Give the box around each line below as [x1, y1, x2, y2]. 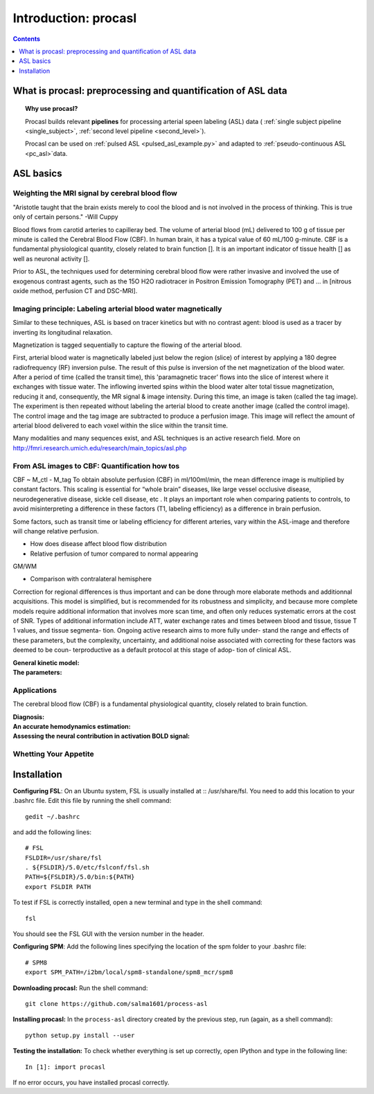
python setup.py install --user [25, 1031, 135, 1039]
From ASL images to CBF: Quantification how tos [12, 461, 180, 470]
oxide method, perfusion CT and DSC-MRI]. [12, 286, 138, 294]
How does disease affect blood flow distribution [30, 540, 167, 548]
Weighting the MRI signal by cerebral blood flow [12, 188, 178, 198]
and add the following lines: [12, 828, 91, 836]
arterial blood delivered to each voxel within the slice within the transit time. [12, 421, 229, 430]
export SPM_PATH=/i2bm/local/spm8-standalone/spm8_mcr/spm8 [25, 969, 233, 976]
